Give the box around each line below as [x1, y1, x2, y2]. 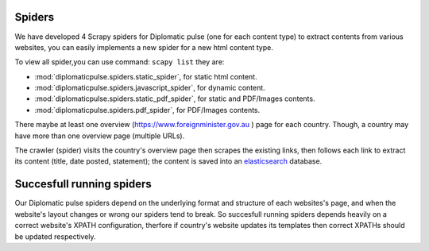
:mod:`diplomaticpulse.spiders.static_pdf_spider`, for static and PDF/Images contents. [34, 94, 315, 103]
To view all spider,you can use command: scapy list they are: [14, 57, 225, 67]
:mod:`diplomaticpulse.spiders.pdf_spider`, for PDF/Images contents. [34, 105, 261, 114]
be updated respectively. [14, 231, 96, 241]
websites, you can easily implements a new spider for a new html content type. [14, 42, 273, 52]
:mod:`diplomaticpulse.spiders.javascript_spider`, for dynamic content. [34, 83, 265, 93]
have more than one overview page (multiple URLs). [14, 131, 185, 141]
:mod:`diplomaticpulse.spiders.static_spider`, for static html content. [34, 71, 257, 81]
